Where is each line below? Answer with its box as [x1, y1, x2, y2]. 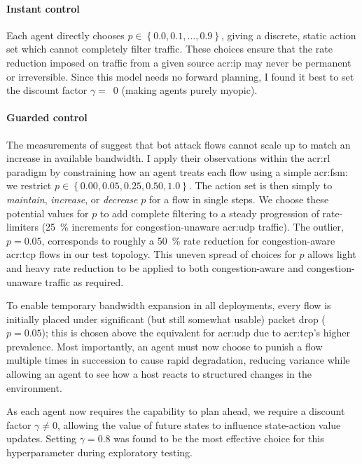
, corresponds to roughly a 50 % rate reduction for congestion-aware [41, 233, 335, 247]
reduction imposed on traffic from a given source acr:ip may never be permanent [6, 55, 351, 69]
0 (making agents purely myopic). [113, 83, 258, 97]
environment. [6, 380, 62, 395]
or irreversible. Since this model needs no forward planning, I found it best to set [6, 69, 354, 83]
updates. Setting [6, 431, 77, 446]
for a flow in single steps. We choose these [148, 191, 329, 206]
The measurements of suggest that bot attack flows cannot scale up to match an [6, 137, 351, 151]
